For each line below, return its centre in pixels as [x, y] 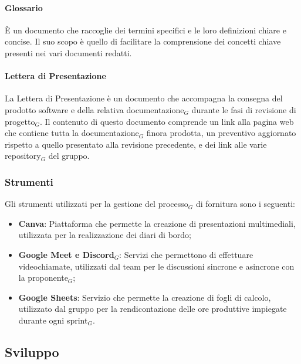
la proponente [43, 278]
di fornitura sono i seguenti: [245, 204]
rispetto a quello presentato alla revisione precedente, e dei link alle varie [136, 144]
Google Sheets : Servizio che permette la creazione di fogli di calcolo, [145, 297]
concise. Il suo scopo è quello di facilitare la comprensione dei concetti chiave [143, 41]
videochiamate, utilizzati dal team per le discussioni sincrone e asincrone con [156, 266]
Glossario [24, 7]
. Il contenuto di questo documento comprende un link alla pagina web [167, 121]
